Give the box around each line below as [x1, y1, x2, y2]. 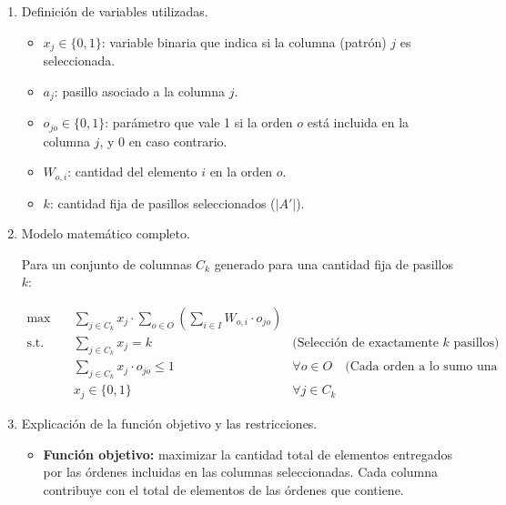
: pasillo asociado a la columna [54, 81, 226, 100]
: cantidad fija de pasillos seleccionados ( [49, 193, 276, 212]
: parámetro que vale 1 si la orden [105, 113, 293, 132]
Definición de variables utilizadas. [21, 2, 208, 20]
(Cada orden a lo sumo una [345, 360, 498, 374]
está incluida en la [307, 113, 410, 132]
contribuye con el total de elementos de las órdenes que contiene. [43, 480, 404, 499]
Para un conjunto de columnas [21, 254, 192, 273]
